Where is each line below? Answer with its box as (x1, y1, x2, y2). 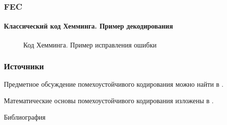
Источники (4, 60, 44, 72)
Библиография (4, 111, 46, 122)
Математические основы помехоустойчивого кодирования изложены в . (4, 95, 214, 106)
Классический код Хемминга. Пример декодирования (4, 21, 173, 31)
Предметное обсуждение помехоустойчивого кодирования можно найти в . (4, 79, 224, 89)
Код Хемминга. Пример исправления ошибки (23, 39, 157, 49)
